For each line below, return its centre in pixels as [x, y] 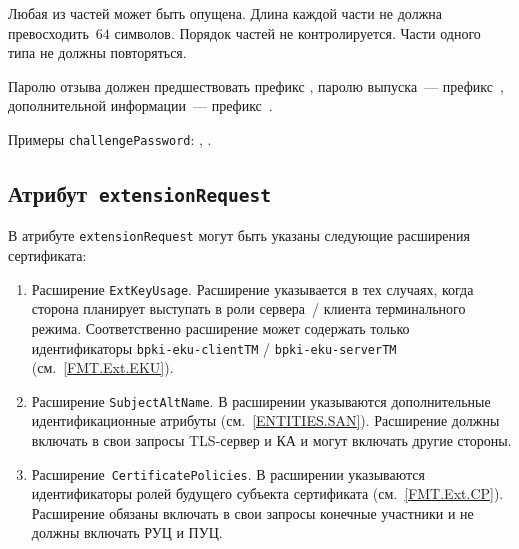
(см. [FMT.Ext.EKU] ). [102, 367]
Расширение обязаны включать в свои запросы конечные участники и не [252, 512]
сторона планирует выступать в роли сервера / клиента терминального [248, 308]
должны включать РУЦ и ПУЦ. [127, 532]
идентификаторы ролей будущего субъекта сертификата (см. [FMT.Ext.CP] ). [267, 493]
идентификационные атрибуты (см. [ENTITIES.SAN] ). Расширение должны [265, 420]
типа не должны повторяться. [97, 52]
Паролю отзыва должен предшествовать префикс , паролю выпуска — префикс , [256, 85]
